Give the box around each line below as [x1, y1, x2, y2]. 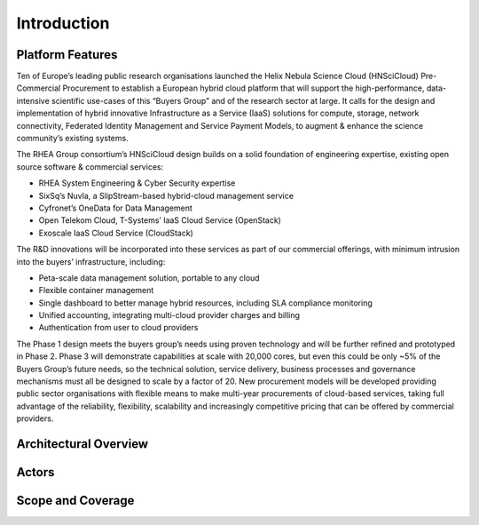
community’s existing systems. [16, 133, 129, 144]
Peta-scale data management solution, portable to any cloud [38, 272, 261, 283]
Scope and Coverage [16, 493, 135, 508]
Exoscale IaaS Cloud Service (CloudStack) [38, 227, 194, 238]
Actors [16, 465, 55, 480]
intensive [16, 95, 51, 106]
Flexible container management [38, 285, 154, 296]
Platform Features [16, 47, 118, 62]
